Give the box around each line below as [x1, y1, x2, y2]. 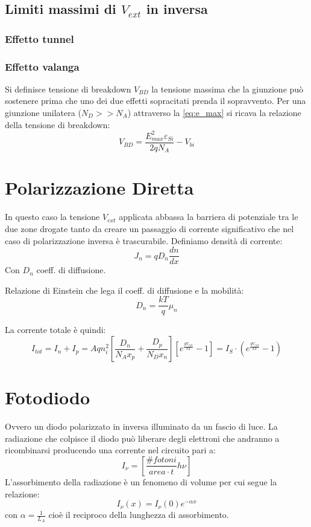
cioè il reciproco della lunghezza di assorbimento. [48, 508, 229, 521]
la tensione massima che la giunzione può [151, 82, 304, 95]
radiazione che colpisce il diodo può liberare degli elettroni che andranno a [5, 432, 280, 444]
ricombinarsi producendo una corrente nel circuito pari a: [5, 444, 216, 456]
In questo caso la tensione [5, 210, 100, 223]
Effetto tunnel [5, 31, 74, 46]
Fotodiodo [5, 385, 90, 410]
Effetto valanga [5, 59, 80, 74]
